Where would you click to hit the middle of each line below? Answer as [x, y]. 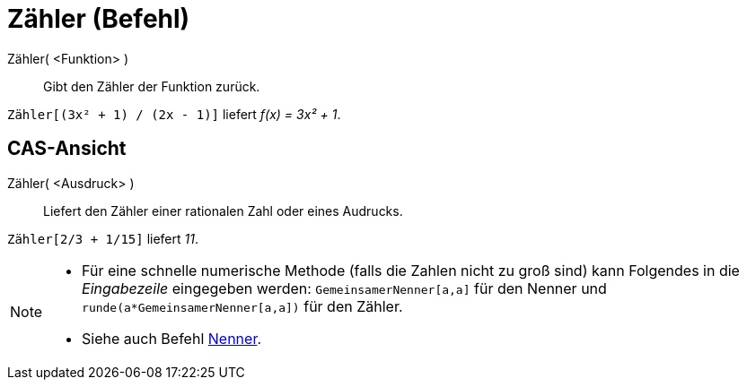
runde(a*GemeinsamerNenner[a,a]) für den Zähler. [242, 306]
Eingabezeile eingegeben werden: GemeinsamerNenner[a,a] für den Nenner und [344, 288]
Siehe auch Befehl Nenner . [172, 338]
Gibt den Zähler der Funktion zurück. [152, 86]
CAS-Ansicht [67, 149]
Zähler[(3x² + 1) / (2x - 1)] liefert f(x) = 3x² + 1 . [174, 114]
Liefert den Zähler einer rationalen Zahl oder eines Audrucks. [223, 211]
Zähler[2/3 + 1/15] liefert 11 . [103, 238]
